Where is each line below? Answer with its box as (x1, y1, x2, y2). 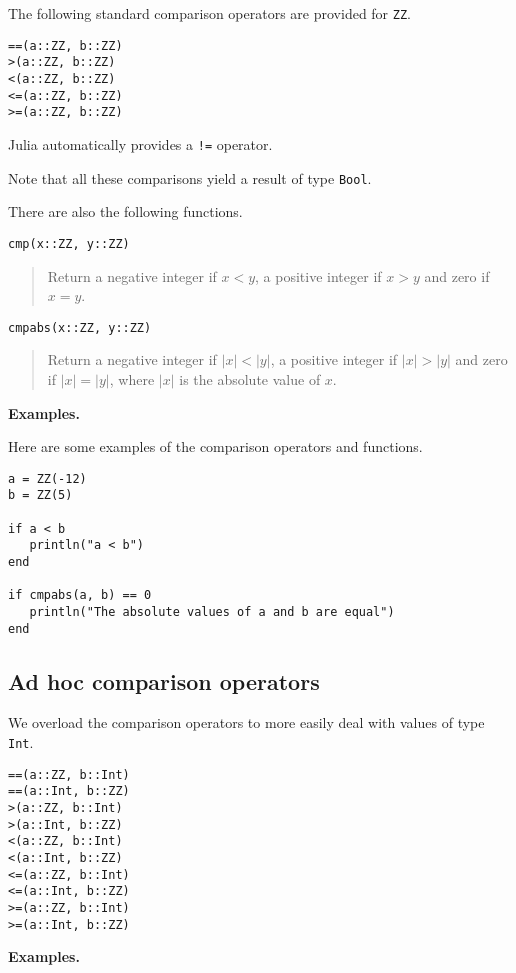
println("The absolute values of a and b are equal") (29, 604, 395, 619)
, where (109, 368, 155, 389)
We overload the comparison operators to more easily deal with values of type (8, 712, 485, 733)
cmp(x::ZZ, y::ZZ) (8, 236, 130, 251)
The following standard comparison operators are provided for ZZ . (8, 3, 411, 23)
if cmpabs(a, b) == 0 (8, 588, 152, 603)
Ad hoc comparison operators (8, 665, 320, 696)
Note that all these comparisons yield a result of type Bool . (8, 167, 372, 188)
